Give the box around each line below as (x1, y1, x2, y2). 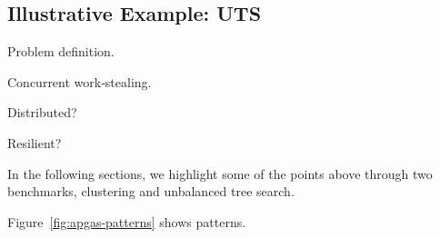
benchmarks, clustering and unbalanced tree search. (7, 182, 295, 201)
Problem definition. (7, 42, 115, 61)
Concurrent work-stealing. (7, 72, 152, 91)
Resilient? (7, 133, 62, 152)
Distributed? (7, 103, 77, 122)
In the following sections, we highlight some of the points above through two (7, 164, 433, 183)
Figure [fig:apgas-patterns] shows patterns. (7, 212, 246, 231)
